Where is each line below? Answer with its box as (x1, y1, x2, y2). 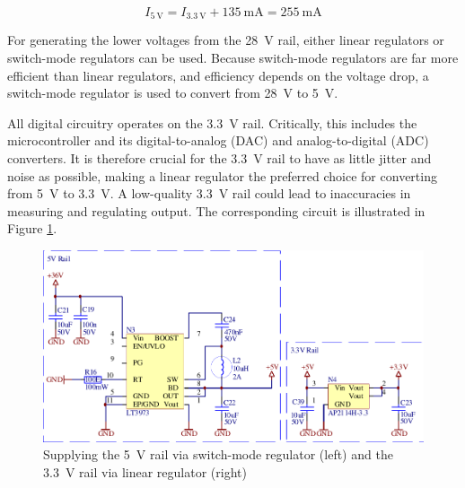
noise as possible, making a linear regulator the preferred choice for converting (7, 166, 437, 185)
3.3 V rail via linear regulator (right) (43, 462, 247, 481)
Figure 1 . (7, 219, 57, 238)
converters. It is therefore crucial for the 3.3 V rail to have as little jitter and (7, 149, 432, 168)
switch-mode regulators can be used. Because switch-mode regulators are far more (7, 48, 459, 67)
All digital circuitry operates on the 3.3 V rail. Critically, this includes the (7, 113, 417, 132)
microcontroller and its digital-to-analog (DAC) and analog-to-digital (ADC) (7, 131, 429, 150)
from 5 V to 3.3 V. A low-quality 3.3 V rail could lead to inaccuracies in (7, 184, 411, 203)
